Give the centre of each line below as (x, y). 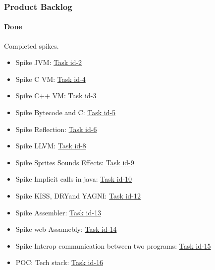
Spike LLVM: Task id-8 (51, 146)
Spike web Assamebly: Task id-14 (66, 229)
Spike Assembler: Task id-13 (58, 212)
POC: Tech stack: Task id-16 (59, 262)
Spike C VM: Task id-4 (51, 79)
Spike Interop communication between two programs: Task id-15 (113, 245)
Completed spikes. (31, 45)
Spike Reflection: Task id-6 (56, 129)
